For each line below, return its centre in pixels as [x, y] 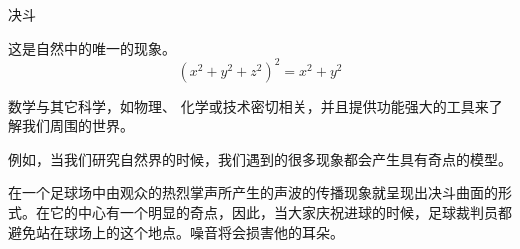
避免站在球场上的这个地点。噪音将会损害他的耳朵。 [176, 231]
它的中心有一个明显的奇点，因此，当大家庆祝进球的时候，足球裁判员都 [280, 212]
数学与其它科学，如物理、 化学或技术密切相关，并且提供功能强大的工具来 [248, 105]
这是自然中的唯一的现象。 [92, 47]
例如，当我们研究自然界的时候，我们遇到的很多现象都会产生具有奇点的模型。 [260, 158]
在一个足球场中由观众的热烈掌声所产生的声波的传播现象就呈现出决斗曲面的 [253, 192]
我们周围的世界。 [77, 125]
